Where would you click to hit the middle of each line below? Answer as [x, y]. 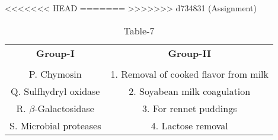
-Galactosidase [64, 108]
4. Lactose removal [189, 125]
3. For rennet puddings [189, 108]
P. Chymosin [55, 74]
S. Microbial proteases [55, 125]
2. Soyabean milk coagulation [190, 91]
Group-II [189, 53]
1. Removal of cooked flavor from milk [190, 74]
